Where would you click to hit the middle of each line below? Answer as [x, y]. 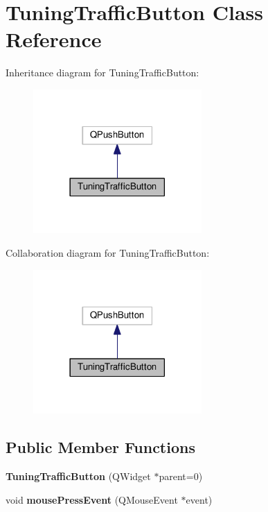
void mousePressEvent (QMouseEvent [92, 499]
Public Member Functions [100, 447]
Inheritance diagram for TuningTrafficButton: [102, 72]
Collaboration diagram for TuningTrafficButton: [108, 253]
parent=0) [181, 476]
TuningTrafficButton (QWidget [78, 476]
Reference [54, 39]
